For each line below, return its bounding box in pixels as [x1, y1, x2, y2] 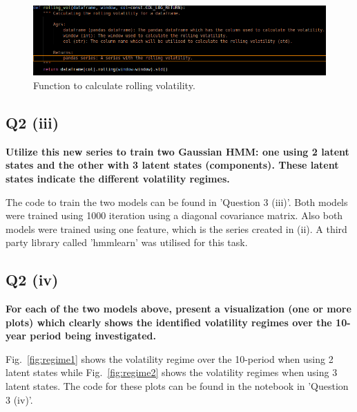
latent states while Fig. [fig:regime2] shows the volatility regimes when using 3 [6, 365, 338, 380]
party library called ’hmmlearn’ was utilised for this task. [6, 235, 248, 250]
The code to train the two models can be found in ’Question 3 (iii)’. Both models [6, 194, 348, 209]
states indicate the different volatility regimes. [6, 171, 230, 185]
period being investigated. [30, 328, 156, 343]
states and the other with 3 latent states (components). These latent [6, 158, 339, 172]
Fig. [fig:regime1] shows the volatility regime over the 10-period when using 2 [6, 351, 334, 366]
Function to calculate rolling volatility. [33, 77, 195, 92]
